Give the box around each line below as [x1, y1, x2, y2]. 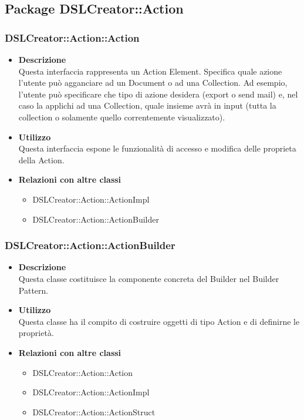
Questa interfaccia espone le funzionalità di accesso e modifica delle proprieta [18, 142, 296, 154]
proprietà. [18, 327, 54, 339]
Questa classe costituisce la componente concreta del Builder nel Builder [18, 272, 279, 284]
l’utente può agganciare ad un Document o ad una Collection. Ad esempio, [18, 76, 288, 89]
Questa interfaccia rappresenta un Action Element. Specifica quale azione [18, 65, 282, 77]
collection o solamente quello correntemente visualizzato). [18, 110, 225, 123]
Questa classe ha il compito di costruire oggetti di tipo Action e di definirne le [18, 315, 300, 327]
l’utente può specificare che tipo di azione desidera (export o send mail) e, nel [18, 88, 298, 100]
